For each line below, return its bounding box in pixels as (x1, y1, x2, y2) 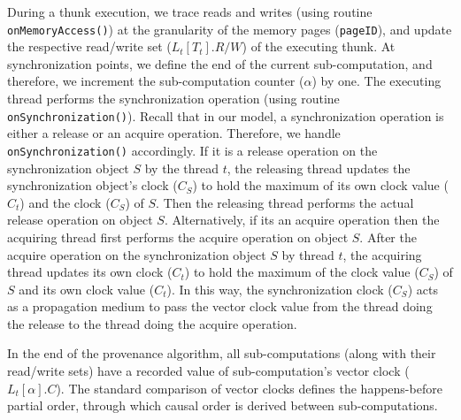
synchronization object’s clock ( (7, 176, 178, 195)
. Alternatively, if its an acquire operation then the (164, 210, 440, 229)
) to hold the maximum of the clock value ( (184, 263, 419, 281)
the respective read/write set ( (7, 37, 172, 56)
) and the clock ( (19, 193, 111, 211)
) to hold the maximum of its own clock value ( (192, 176, 449, 195)
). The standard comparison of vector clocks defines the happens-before (56, 378, 442, 397)
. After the (359, 227, 417, 246)
